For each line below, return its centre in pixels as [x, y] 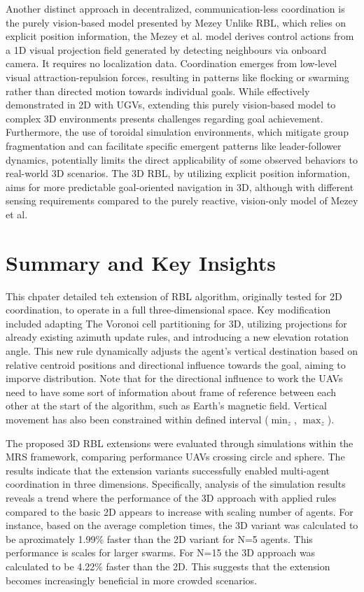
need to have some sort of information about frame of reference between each [171, 392]
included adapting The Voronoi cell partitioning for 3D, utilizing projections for [176, 323]
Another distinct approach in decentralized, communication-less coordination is [175, 8]
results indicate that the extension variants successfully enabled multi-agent [168, 470]
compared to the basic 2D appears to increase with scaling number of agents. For [180, 511]
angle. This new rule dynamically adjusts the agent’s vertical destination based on [182, 351]
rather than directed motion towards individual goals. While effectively [158, 91]
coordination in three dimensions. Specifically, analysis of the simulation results [176, 484]
